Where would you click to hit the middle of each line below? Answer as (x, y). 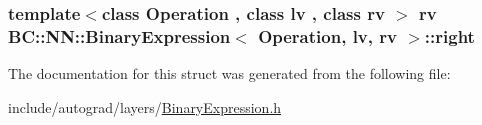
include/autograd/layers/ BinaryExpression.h (145, 106)
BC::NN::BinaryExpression (119, 35)
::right (449, 35)
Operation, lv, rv (327, 35)
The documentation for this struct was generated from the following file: (229, 73)
